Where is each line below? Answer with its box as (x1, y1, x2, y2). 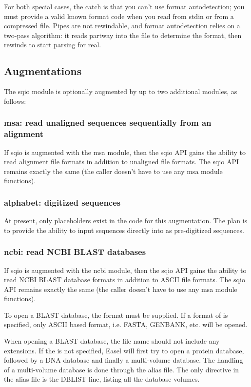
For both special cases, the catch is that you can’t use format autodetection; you (4, 1, 245, 11)
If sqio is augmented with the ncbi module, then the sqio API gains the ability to (4, 265, 247, 275)
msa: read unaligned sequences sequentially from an (4, 116, 212, 129)
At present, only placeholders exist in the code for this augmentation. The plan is (4, 215, 248, 226)
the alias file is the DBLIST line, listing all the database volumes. (4, 374, 200, 384)
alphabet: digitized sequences (4, 196, 121, 208)
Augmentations (4, 63, 82, 78)
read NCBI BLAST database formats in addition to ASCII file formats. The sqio (4, 274, 245, 285)
